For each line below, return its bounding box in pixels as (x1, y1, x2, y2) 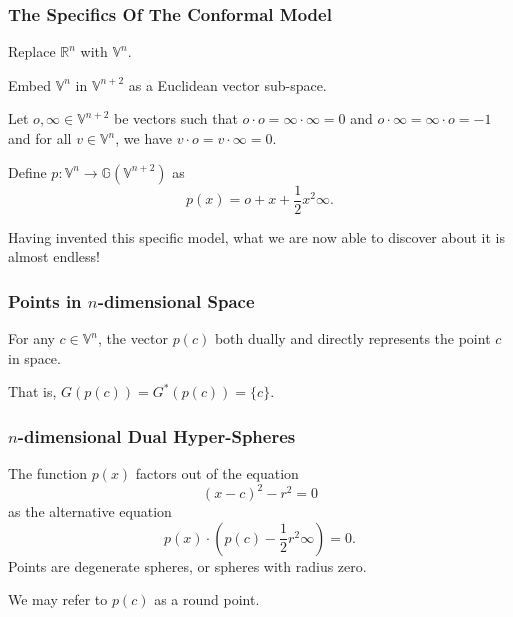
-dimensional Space (97, 288, 255, 313)
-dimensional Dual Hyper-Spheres (17, 423, 296, 448)
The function (8, 463, 87, 484)
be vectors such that (114, 108, 238, 129)
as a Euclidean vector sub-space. (128, 74, 327, 95)
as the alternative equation (8, 501, 172, 522)
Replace (8, 41, 56, 62)
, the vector (97, 328, 168, 349)
